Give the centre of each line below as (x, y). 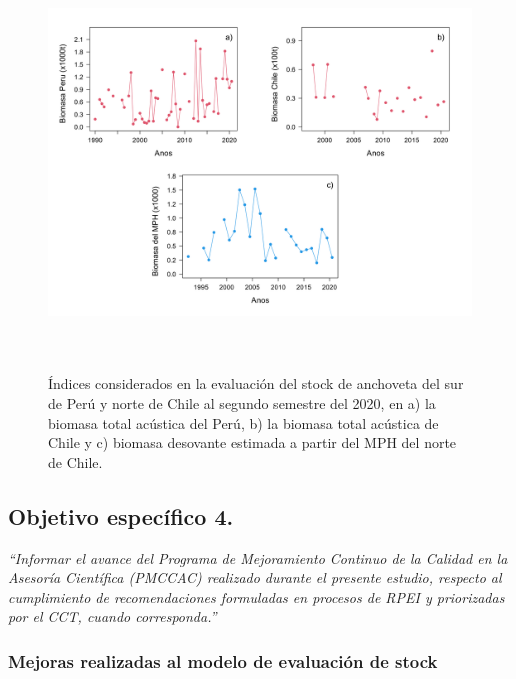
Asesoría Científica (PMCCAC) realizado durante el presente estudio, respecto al (255, 577)
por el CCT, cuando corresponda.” (112, 616)
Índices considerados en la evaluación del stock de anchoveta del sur (256, 383)
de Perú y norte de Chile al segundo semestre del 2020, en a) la (242, 402)
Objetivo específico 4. (121, 515)
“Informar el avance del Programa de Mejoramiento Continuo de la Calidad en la (258, 557)
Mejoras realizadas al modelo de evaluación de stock (223, 660)
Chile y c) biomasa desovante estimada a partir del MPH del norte (252, 442)
